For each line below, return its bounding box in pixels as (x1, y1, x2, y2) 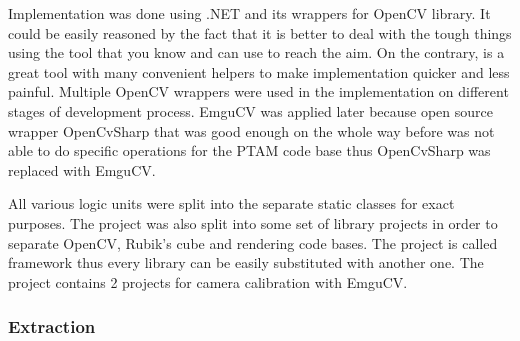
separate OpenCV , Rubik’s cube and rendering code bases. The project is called (8, 232, 498, 253)
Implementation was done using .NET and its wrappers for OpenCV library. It (8, 3, 491, 23)
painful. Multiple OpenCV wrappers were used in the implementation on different (8, 81, 509, 102)
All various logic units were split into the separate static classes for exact (8, 193, 455, 214)
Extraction (8, 314, 96, 339)
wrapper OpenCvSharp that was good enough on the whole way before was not (8, 120, 495, 141)
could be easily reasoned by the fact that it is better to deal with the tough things (8, 22, 512, 43)
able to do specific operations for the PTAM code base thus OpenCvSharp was (8, 140, 491, 161)
